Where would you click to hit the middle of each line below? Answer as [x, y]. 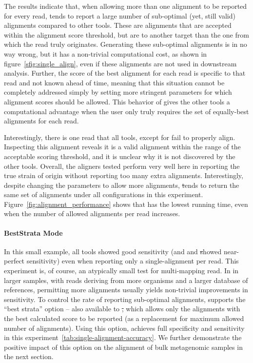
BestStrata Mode [33, 232]
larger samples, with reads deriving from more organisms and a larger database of [126, 280]
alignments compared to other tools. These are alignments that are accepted [118, 25]
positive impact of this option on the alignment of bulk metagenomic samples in [123, 347]
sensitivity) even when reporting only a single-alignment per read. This [133, 261]
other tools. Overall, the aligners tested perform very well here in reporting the [122, 166]
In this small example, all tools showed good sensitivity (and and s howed [113, 251]
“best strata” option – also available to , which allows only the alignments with [122, 309]
